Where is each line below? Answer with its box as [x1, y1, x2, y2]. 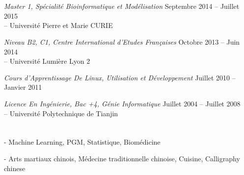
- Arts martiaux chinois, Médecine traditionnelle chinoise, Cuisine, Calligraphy [4, 153, 240, 163]
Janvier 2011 [4, 82, 42, 92]
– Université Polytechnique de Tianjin [4, 108, 118, 118]
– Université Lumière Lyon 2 [4, 56, 90, 66]
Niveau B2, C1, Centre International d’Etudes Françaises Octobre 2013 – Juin [4, 36, 240, 47]
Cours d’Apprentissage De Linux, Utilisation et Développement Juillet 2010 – [4, 72, 236, 82]
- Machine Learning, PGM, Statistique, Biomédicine [4, 137, 161, 147]
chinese [4, 163, 26, 173]
